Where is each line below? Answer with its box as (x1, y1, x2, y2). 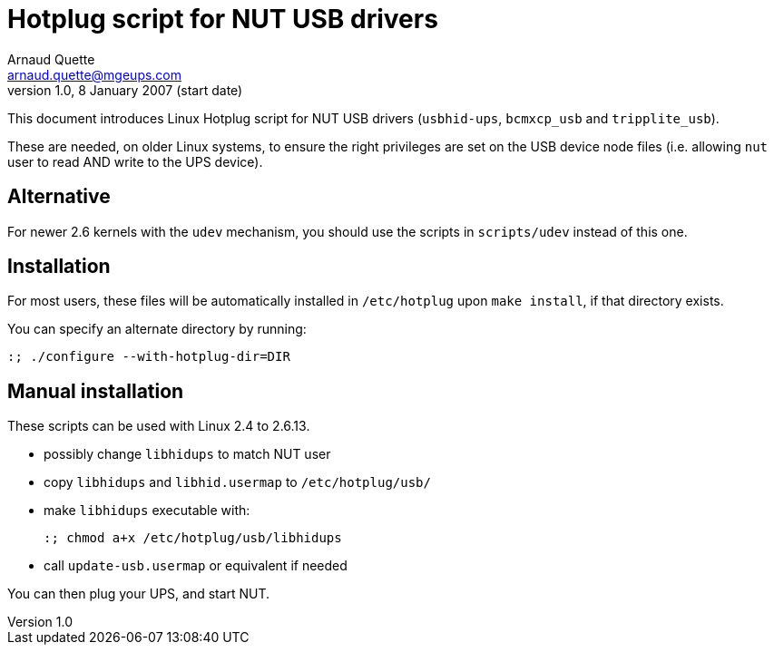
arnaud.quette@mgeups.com (7, 66, 182, 83)
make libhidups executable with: (44, 502, 250, 519)
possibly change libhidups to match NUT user (44, 446, 331, 462)
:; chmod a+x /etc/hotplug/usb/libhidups (44, 530, 342, 546)
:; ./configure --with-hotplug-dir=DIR (7, 349, 290, 365)
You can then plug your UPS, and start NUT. (7, 586, 270, 602)
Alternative (7, 185, 111, 209)
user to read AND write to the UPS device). (7, 153, 263, 170)
